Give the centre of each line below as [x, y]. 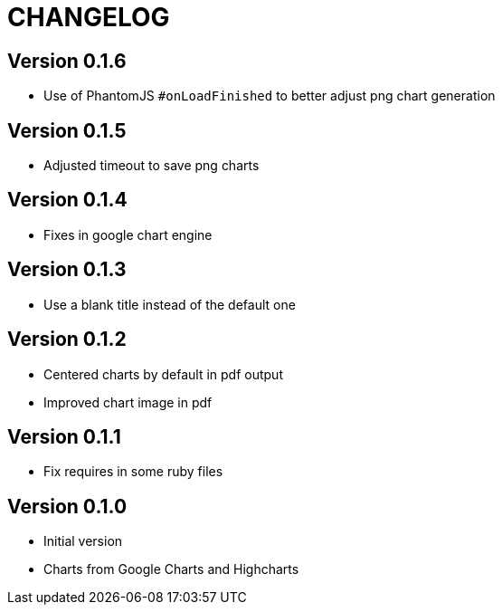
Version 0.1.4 [67, 200]
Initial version [83, 541]
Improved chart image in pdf [128, 402]
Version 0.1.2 [67, 339]
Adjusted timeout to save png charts [152, 166]
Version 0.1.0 [67, 506]
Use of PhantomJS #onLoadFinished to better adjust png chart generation [270, 96]
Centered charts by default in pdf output [163, 374]
